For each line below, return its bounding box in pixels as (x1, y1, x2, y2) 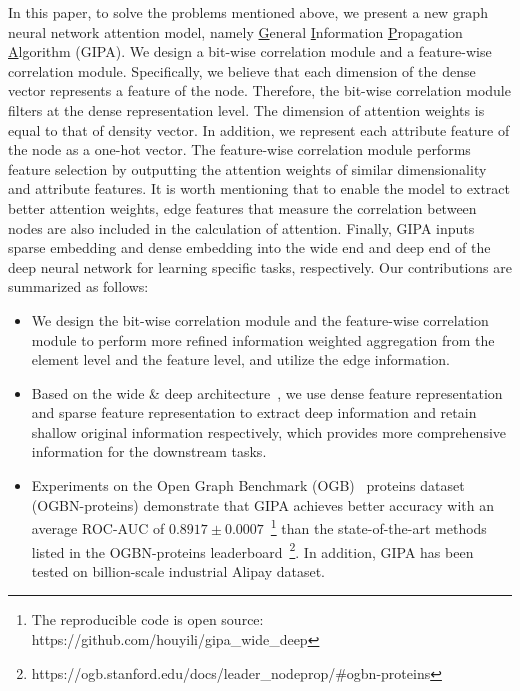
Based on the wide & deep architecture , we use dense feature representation (31, 382, 503, 403)
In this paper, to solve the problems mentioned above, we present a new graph (8, 2, 488, 22)
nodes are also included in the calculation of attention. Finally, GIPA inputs (8, 217, 475, 238)
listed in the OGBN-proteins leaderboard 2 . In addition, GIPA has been (31, 538, 474, 562)
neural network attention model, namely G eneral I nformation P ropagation (8, 21, 463, 42)
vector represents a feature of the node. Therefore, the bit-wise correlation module (8, 80, 511, 101)
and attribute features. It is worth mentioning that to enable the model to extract (8, 178, 510, 199)
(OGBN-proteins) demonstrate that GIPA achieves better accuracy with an (31, 494, 494, 515)
